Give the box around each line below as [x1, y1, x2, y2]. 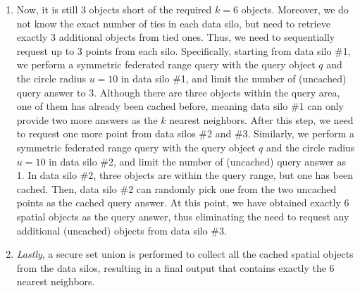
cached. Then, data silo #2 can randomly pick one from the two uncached [16, 181, 337, 196]
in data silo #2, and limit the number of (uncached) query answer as [49, 154, 347, 168]
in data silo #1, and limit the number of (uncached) [120, 70, 347, 85]
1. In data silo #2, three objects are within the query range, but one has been [16, 168, 353, 182]
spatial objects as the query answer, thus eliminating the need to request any [16, 208, 349, 223]
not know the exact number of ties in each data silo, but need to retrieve [16, 15, 330, 30]
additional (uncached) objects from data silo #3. [16, 223, 227, 237]
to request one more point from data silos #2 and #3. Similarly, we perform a [16, 126, 354, 141]
